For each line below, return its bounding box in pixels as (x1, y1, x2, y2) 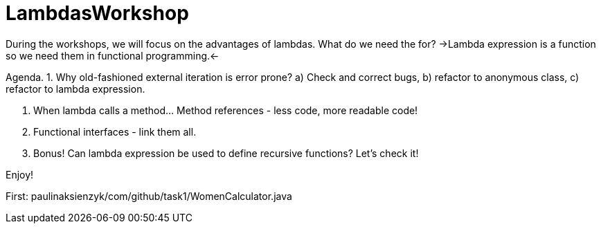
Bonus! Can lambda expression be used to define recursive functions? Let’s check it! (33, 147, 419, 159)
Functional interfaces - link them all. (33, 125, 197, 138)
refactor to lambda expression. (6, 82, 145, 95)
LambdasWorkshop (6, 1, 189, 25)
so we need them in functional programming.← (6, 49, 219, 62)
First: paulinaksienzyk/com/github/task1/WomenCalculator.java (6, 190, 292, 202)
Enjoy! (6, 168, 34, 181)
